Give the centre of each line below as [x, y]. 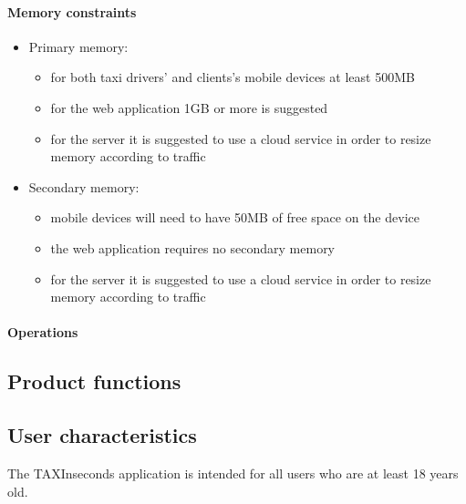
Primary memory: [78, 46]
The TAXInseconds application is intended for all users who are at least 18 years [233, 473]
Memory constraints [72, 11]
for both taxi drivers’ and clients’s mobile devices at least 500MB [233, 77]
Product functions [94, 381]
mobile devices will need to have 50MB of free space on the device [235, 217]
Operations [43, 332]
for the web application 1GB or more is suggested [189, 107]
